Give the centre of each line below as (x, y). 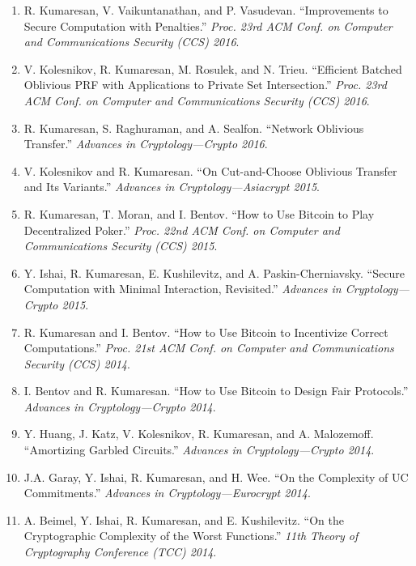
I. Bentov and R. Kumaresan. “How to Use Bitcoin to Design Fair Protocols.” (216, 391)
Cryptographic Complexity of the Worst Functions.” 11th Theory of (191, 536)
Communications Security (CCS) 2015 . (121, 246)
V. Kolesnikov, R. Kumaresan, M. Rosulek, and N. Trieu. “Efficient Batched (213, 68)
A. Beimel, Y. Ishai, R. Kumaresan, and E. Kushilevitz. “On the (184, 519)
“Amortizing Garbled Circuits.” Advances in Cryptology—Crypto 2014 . (199, 450)
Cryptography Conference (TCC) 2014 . (120, 552)
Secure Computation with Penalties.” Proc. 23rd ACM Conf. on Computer (208, 26)
